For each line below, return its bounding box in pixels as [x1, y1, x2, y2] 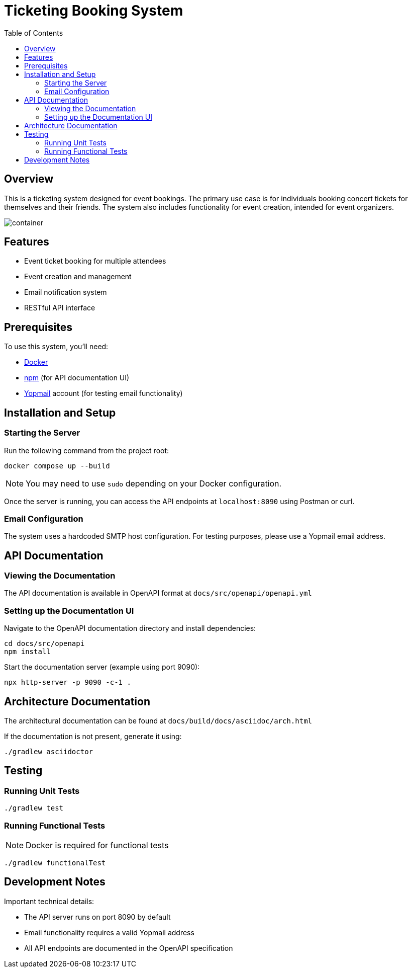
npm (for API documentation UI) [24, 373, 130, 382]
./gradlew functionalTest [4, 859, 106, 867]
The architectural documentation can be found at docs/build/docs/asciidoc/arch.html [4, 716, 312, 725]
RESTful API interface [24, 303, 95, 312]
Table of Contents [4, 28, 63, 37]
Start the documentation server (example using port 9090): [4, 663, 200, 672]
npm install [4, 647, 51, 656]
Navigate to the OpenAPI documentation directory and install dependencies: [4, 624, 256, 633]
